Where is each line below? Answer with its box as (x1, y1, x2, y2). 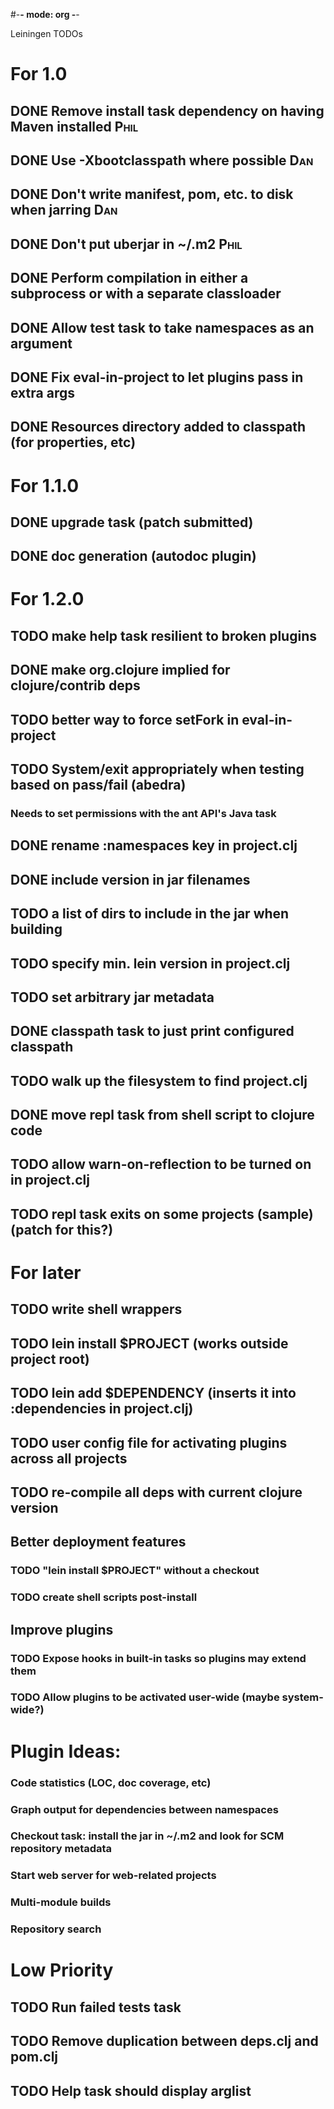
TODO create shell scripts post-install (10, 1590, 198, 1604)
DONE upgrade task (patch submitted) (10, 514, 254, 531)
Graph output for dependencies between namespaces (10, 1802, 279, 1816)
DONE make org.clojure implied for (10, 662, 231, 679)
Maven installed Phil (10, 118, 139, 135)
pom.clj (10, 2049, 59, 2066)
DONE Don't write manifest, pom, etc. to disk (10, 186, 294, 203)
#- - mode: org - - (10, 9, 80, 20)
